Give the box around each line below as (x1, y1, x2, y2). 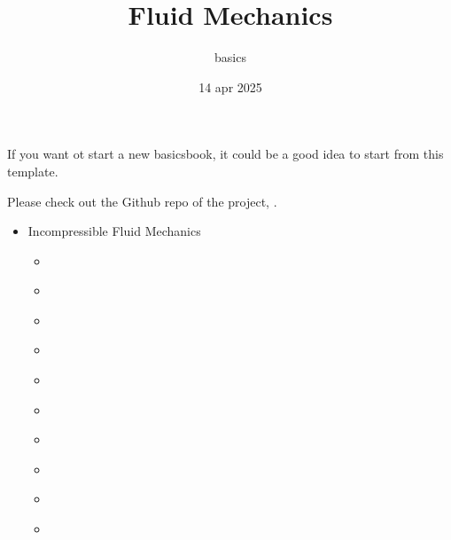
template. (7, 161, 58, 180)
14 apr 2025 (198, 77, 262, 96)
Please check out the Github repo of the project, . (7, 192, 277, 210)
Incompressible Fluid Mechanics (27, 222, 201, 240)
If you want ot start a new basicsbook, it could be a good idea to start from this (7, 145, 444, 163)
